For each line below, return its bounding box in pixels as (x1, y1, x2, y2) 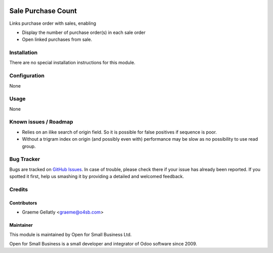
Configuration (9, 72, 45, 79)
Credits (9, 186, 28, 193)
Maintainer (9, 222, 33, 228)
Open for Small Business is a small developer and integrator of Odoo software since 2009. (9, 240, 197, 246)
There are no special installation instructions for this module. (9, 60, 135, 66)
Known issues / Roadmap (9, 118, 73, 125)
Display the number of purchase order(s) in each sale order (22, 29, 146, 35)
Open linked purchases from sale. (22, 36, 93, 43)
